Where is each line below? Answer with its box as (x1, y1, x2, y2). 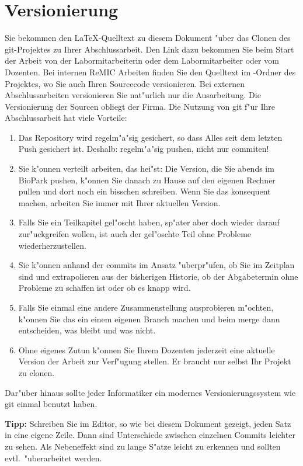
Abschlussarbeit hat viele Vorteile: (5, 112, 127, 124)
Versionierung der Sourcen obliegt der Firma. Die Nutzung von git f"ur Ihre (5, 100, 276, 112)
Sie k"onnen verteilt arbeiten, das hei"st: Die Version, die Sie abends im (18, 162, 274, 175)
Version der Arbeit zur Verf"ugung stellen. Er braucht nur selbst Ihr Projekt (18, 355, 291, 367)
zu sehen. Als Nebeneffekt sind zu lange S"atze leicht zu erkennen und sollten (5, 440, 281, 452)
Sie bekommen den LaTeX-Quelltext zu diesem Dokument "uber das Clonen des (5, 32, 291, 44)
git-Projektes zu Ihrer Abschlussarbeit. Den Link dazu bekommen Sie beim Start (5, 43, 294, 55)
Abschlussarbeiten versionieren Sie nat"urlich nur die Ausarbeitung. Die (5, 89, 261, 101)
